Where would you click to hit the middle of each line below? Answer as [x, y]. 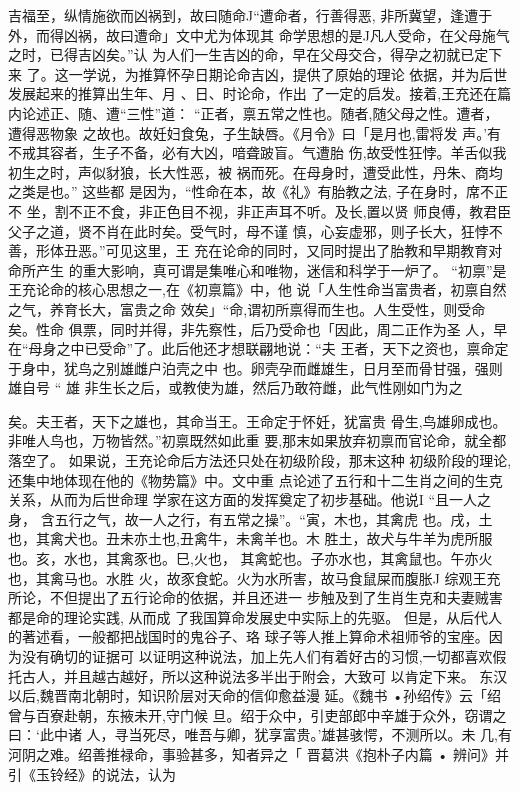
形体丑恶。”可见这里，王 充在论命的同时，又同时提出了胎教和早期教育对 [269, 250]
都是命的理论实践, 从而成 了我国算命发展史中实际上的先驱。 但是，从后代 [248, 616]
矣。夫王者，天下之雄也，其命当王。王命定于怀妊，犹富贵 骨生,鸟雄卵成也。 [257, 420]
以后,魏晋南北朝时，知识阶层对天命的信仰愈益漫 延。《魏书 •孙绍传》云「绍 [255, 695]
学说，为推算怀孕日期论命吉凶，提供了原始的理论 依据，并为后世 [295, 73]
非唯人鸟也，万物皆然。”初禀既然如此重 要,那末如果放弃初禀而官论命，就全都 [257, 440]
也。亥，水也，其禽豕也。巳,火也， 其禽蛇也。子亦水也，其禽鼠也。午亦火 [250, 558]
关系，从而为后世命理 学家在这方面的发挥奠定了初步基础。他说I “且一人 [242, 499]
